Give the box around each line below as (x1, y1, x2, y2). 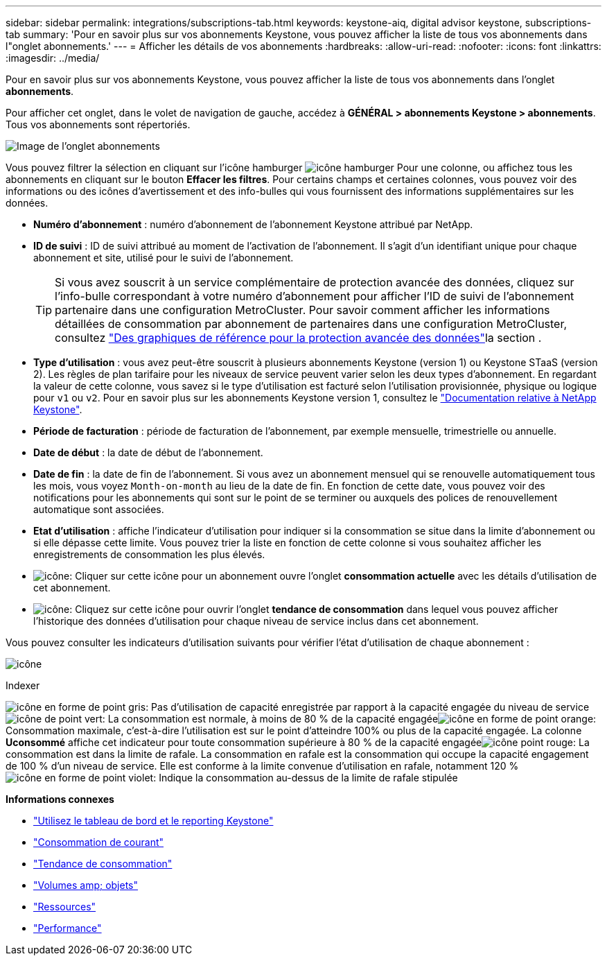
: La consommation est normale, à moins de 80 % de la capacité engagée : (102, 713, 597, 725)
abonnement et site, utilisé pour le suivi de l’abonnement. (33, 252, 294, 263)
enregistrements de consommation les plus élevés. (33, 548, 265, 560)
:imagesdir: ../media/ (6, 52, 100, 64)
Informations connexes (6, 793, 114, 805)
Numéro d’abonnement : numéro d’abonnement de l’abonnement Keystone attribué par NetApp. (33, 218, 473, 230)
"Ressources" (33, 901, 96, 912)
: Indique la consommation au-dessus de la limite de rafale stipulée (153, 772, 458, 783)
